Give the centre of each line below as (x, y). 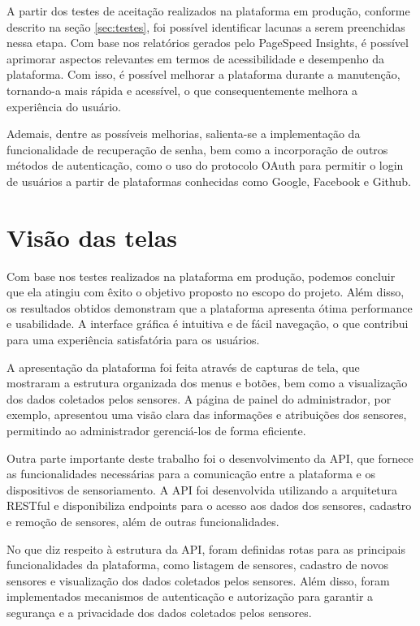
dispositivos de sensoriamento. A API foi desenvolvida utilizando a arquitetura (202, 489)
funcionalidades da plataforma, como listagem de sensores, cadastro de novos (198, 565)
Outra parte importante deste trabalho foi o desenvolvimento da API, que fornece (210, 458)
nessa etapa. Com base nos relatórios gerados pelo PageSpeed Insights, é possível (208, 43)
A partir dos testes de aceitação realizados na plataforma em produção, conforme (208, 11)
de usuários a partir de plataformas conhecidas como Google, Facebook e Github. (209, 181)
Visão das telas (92, 237)
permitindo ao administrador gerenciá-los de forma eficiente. (156, 430)
